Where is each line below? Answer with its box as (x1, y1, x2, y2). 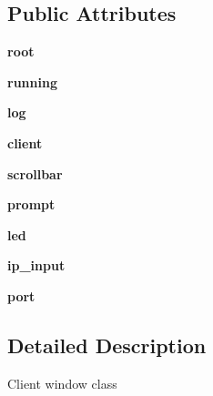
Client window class (7, 373, 117, 392)
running (7, 72, 57, 91)
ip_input (7, 256, 66, 275)
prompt (7, 195, 56, 214)
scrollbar (7, 164, 63, 183)
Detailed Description (7, 330, 207, 359)
